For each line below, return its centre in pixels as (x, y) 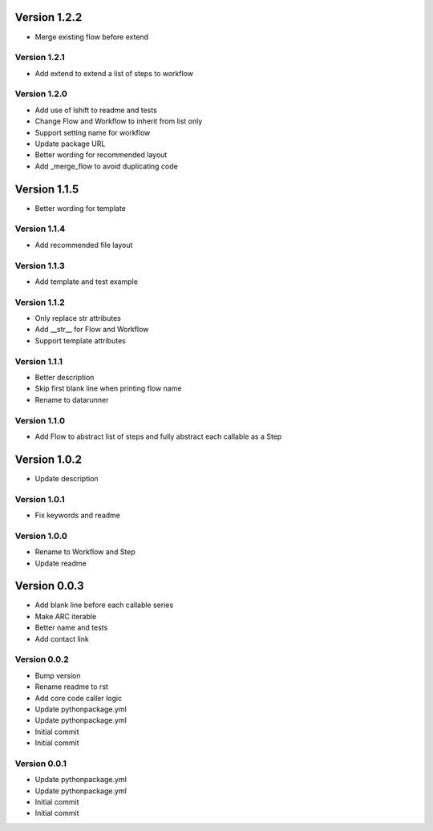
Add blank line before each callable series (104, 605)
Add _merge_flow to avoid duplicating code (106, 166)
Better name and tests (71, 628)
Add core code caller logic (79, 698)
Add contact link (62, 638)
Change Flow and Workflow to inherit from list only (119, 121)
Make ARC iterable (66, 616)
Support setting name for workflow (93, 132)
